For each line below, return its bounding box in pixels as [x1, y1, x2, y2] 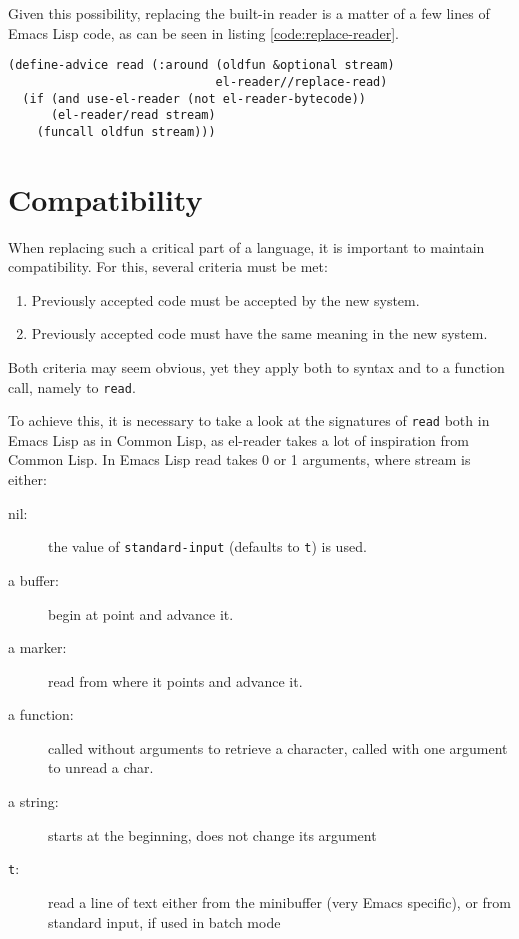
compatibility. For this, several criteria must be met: [8, 256, 328, 277]
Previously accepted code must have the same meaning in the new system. [31, 323, 488, 344]
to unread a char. [48, 757, 154, 778]
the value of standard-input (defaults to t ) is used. [48, 536, 367, 557]
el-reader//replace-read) [215, 74, 388, 89]
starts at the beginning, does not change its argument [48, 824, 377, 845]
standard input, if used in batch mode [48, 911, 281, 932]
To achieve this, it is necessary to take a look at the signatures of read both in [8, 410, 490, 431]
